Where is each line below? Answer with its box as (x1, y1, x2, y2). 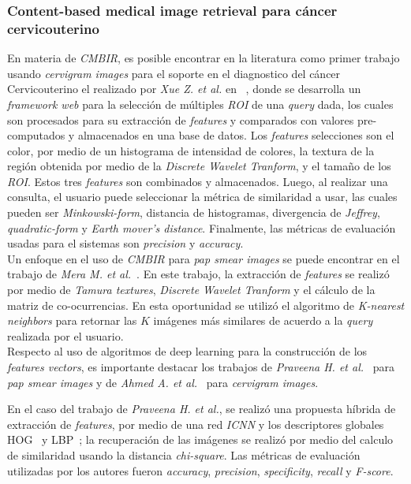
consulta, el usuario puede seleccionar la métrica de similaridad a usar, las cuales (7, 188, 398, 205)
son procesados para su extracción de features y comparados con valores (7, 111, 354, 128)
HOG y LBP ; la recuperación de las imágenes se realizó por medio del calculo (7, 431, 394, 448)
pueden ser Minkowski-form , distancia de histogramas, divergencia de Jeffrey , (7, 204, 380, 221)
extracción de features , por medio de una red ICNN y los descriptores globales (7, 415, 384, 432)
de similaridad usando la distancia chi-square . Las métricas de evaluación (7, 446, 361, 463)
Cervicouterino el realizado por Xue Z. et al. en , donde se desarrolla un (7, 80, 361, 97)
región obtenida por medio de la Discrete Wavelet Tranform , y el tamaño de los (7, 158, 391, 174)
